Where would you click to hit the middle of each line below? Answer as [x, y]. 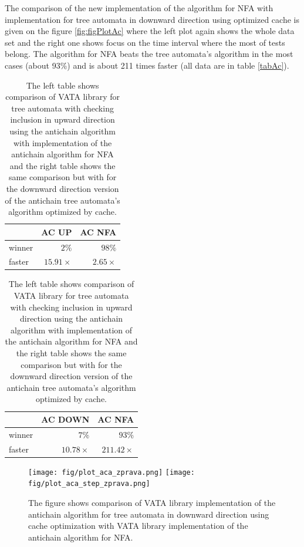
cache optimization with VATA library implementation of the [138, 526]
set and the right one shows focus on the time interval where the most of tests [145, 42]
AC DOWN [65, 419]
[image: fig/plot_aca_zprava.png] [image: [112, 472]
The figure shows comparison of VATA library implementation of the [152, 503]
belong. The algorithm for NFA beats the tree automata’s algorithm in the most [149, 54]
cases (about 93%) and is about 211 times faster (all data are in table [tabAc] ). [147, 65]
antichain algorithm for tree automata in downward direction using [149, 514]
